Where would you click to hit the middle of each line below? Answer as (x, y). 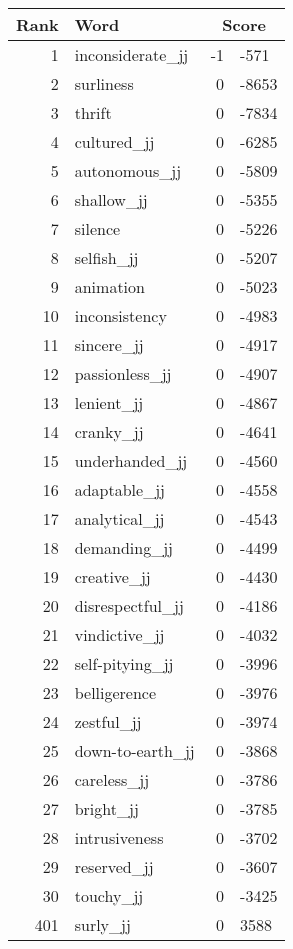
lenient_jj (109, 402)
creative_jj (112, 576)
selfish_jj (106, 257)
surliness (104, 83)
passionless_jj (123, 373)
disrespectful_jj (129, 605)
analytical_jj (119, 518)
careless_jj (112, 779)
